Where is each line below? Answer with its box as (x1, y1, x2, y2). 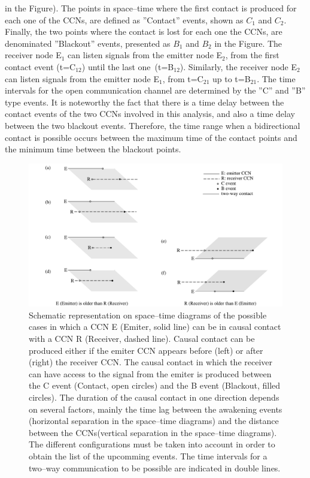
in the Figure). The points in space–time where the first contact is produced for (5, 2, 297, 14)
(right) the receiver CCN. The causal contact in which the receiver (29, 356, 272, 368)
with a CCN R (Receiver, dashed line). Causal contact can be (29, 332, 255, 344)
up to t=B (212, 72, 251, 85)
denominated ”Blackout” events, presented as (5, 37, 171, 49)
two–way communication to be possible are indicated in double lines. (29, 461, 281, 474)
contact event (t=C (5, 60, 76, 73)
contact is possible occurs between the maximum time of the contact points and (5, 131, 297, 143)
